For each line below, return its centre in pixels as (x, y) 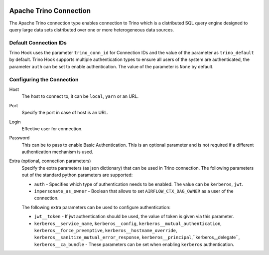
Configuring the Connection (44, 79)
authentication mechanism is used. (57, 152)
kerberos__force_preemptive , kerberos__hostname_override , (106, 230)
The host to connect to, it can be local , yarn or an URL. (80, 96)
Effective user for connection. (52, 128)
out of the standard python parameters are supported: (77, 175)
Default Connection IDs (38, 42)
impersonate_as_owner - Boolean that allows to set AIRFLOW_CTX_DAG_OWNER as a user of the (134, 191)
